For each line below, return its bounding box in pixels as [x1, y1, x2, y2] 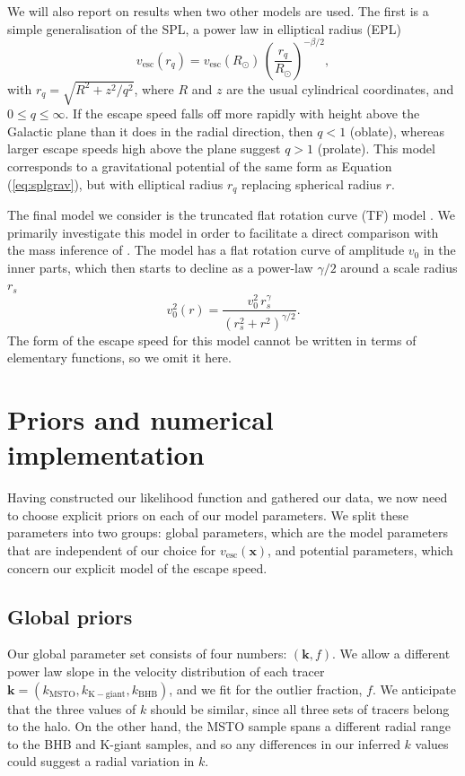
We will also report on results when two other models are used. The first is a [7, 2, 429, 20]
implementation [7, 436, 205, 473]
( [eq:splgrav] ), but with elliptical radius [7, 174, 224, 193]
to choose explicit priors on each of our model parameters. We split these [7, 505, 408, 524]
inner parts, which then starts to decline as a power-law [7, 257, 313, 276]
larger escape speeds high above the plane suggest [7, 139, 281, 158]
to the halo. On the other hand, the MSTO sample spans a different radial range [7, 717, 451, 736]
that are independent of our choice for [7, 540, 216, 559]
